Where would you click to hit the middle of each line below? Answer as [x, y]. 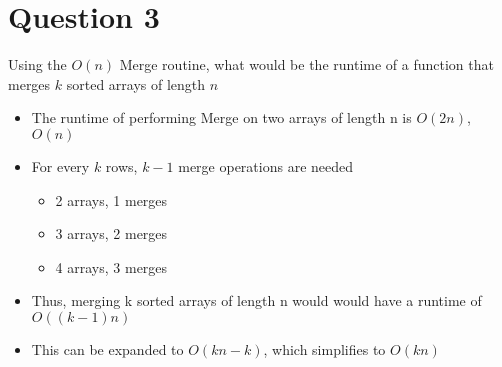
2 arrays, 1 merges [111, 199]
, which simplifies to [324, 348]
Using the [37, 64]
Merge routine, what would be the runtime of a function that [306, 64]
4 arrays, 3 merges [111, 266]
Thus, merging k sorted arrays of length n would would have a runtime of [256, 300]
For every [60, 165]
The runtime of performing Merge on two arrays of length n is [221, 117]
